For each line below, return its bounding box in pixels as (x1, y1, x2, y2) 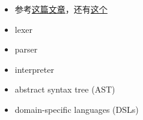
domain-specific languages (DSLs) (14, 103, 139, 115)
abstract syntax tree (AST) (14, 83, 115, 96)
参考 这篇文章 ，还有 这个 (14, 3, 108, 15)
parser (14, 43, 38, 56)
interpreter (14, 63, 54, 75)
